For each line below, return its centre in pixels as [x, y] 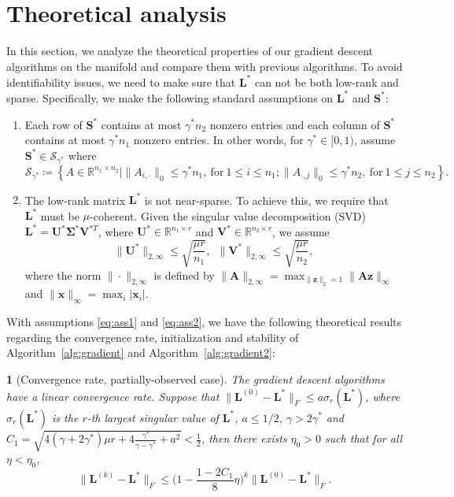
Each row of [54, 124]
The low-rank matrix [75, 200]
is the [65, 417]
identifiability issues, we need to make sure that [121, 82]
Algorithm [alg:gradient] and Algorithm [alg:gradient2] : [141, 352]
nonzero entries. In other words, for [218, 140]
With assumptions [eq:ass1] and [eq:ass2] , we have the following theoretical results [204, 322]
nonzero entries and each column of [295, 124]
